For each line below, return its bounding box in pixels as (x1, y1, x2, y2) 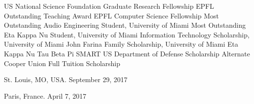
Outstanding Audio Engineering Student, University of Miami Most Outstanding (4, 20, 246, 30)
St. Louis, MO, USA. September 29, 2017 (4, 74, 127, 85)
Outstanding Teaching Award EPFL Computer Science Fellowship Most (4, 10, 219, 20)
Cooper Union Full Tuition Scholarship (4, 58, 121, 68)
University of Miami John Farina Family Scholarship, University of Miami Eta (4, 39, 238, 49)
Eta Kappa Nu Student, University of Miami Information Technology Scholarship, (4, 29, 250, 39)
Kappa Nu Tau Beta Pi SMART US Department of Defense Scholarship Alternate (4, 48, 250, 58)
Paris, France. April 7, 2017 (4, 90, 86, 101)
